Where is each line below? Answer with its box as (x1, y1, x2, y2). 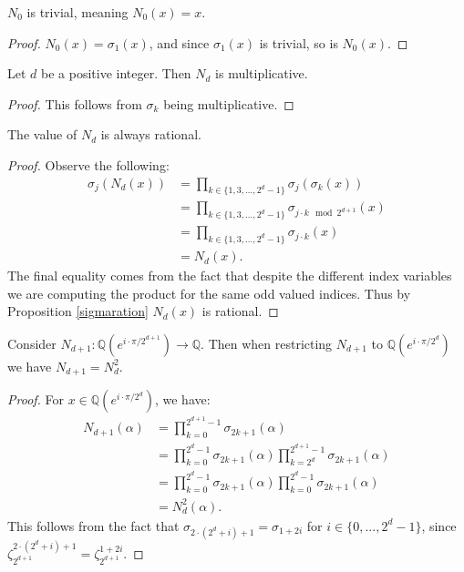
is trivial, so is (259, 33, 338, 52)
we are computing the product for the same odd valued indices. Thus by (7, 283, 411, 302)
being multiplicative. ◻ (163, 94, 294, 113)
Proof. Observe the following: (7, 155, 170, 174)
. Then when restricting (201, 333, 333, 352)
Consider (7, 333, 57, 352)
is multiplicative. (215, 64, 308, 83)
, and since (149, 33, 210, 52)
